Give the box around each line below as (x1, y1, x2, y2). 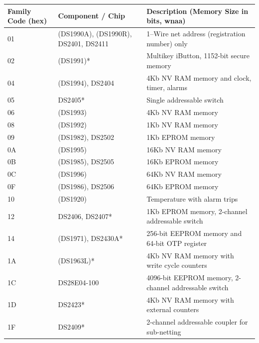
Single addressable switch (146, 95, 224, 105)
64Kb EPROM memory (146, 181, 219, 192)
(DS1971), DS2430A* (58, 233, 123, 243)
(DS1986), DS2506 (58, 181, 115, 192)
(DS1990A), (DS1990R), (58, 28, 132, 38)
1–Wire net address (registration (146, 28, 246, 38)
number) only (146, 38, 188, 48)
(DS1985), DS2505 (58, 156, 115, 167)
